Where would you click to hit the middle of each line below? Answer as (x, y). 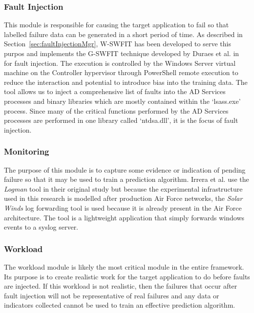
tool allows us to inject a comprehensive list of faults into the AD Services (115, 91)
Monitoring (27, 151)
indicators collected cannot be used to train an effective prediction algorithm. (120, 305)
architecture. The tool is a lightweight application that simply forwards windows (124, 217)
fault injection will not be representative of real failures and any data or (112, 295)
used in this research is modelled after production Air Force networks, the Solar (123, 198)
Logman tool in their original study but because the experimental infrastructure (123, 188)
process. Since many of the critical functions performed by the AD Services (116, 110)
